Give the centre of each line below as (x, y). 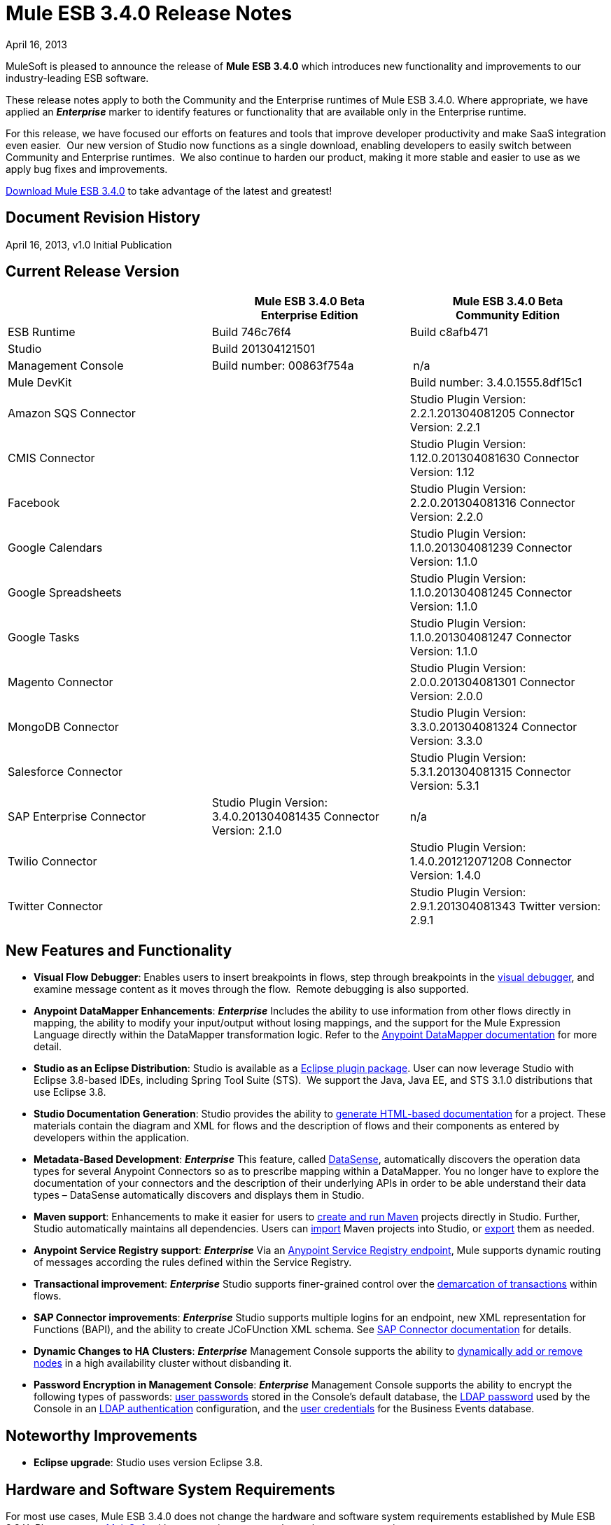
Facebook (34, 503)
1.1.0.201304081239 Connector (491, 548)
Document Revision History (103, 218)
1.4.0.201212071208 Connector (491, 862)
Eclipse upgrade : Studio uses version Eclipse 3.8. (148, 1463)
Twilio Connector (52, 862)
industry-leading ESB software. (77, 78)
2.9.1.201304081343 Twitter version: (505, 906)
